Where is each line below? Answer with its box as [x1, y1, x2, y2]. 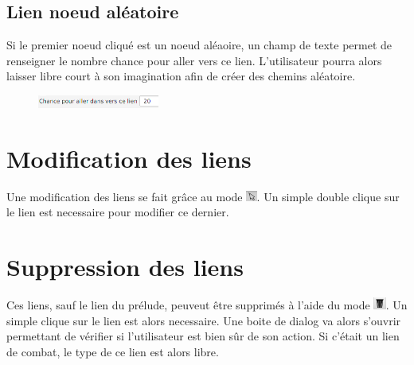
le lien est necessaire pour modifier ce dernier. [6, 204, 229, 220]
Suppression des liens [6, 250, 244, 283]
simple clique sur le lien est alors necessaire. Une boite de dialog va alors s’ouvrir [6, 312, 401, 328]
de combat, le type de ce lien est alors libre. [6, 344, 219, 360]
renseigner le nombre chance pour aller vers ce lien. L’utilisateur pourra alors [6, 52, 382, 68]
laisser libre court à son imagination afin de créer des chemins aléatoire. [6, 68, 356, 84]
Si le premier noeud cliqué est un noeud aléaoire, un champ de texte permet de [6, 37, 392, 53]
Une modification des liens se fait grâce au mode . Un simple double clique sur [6, 188, 400, 204]
